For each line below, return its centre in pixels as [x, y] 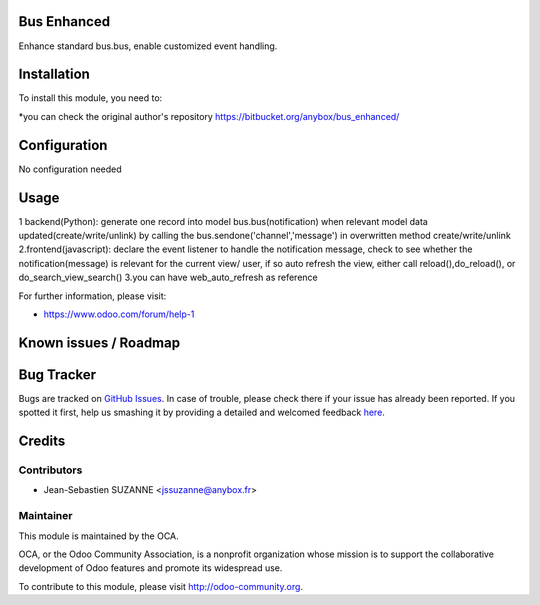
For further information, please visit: [92, 296]
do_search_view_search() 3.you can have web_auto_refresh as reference [168, 277]
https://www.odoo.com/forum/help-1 [119, 314]
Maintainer [45, 516]
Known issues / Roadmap [99, 342]
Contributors [50, 470]
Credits [42, 441]
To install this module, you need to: [90, 98]
